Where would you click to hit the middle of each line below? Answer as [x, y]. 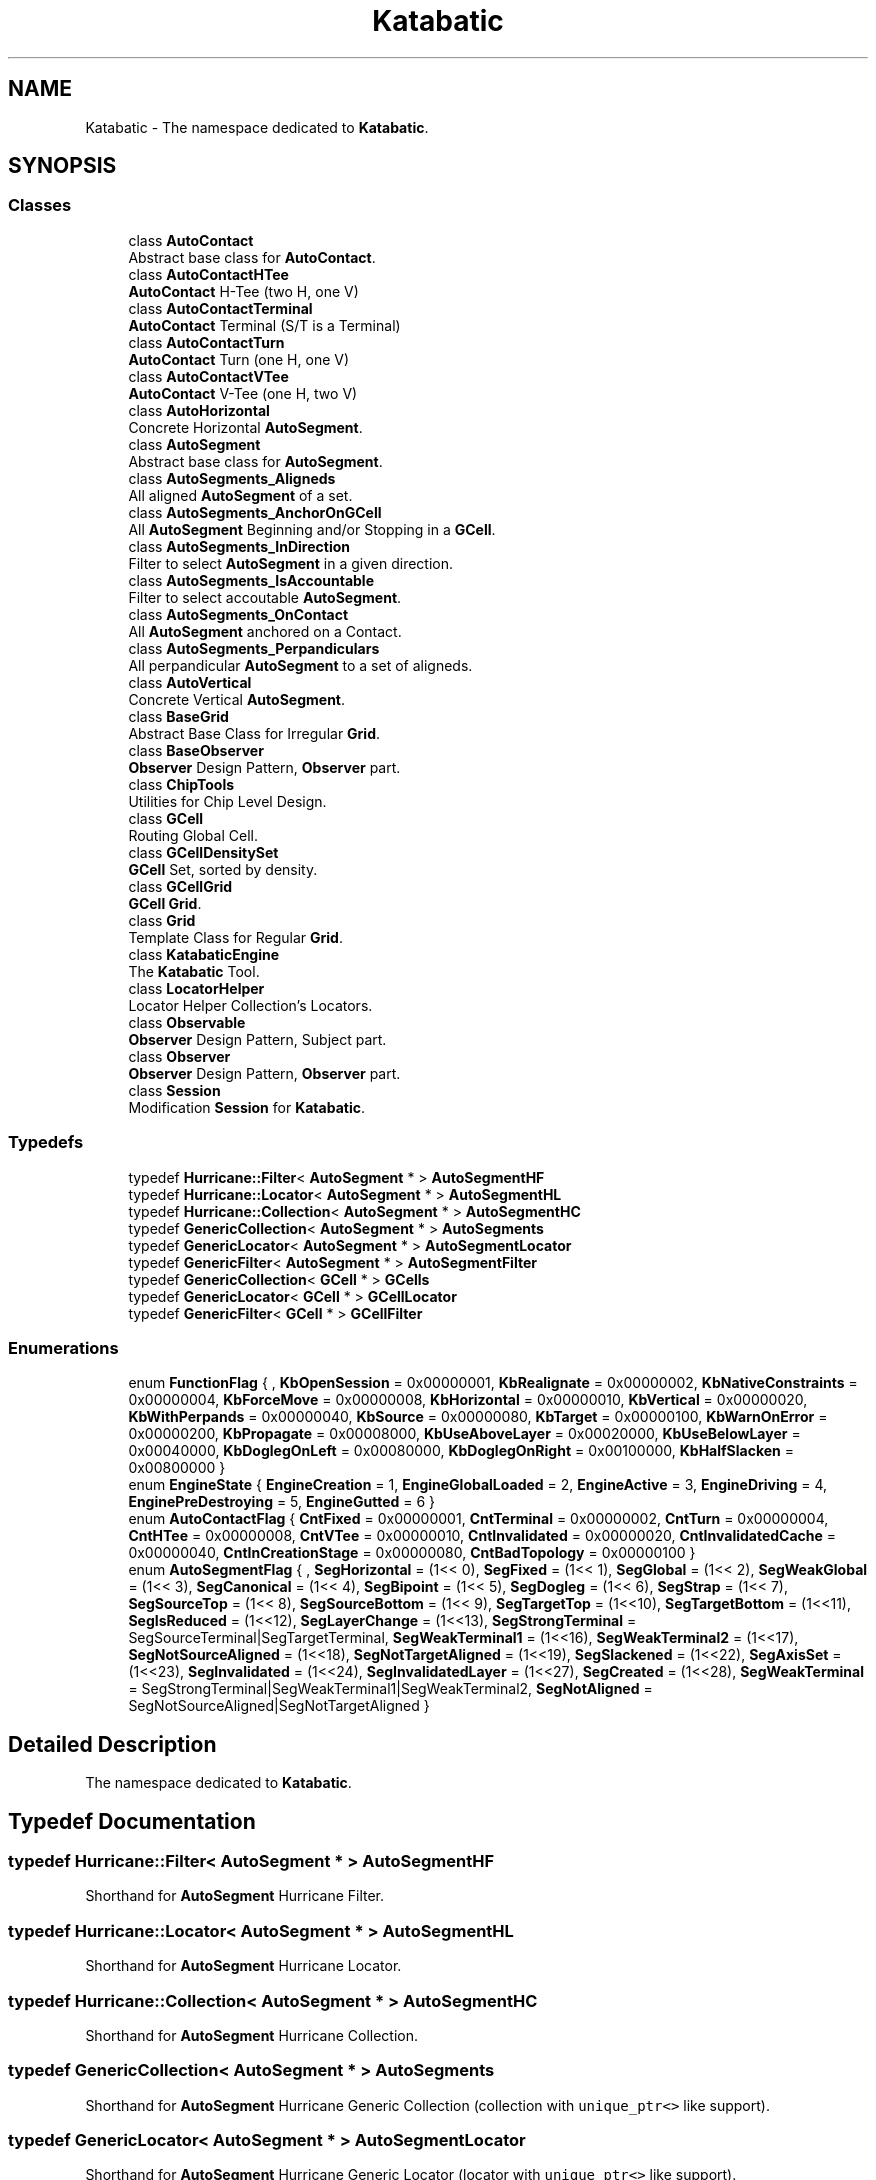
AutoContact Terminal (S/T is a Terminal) [264, 325]
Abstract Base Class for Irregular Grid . [254, 733]
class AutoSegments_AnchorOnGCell [255, 512]
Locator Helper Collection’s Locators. [250, 1005]
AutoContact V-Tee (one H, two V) [243, 393]
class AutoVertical [190, 682]
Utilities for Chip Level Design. [227, 801]
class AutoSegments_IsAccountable [251, 580]
